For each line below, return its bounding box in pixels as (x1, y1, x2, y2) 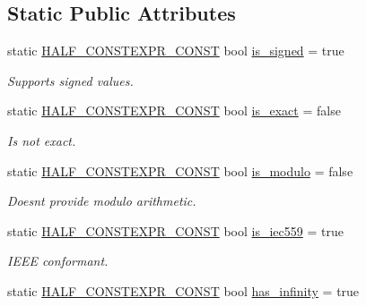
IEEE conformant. (7, 251, 109, 270)
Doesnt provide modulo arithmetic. (7, 191, 196, 210)
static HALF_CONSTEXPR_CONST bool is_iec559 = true (7, 221, 344, 240)
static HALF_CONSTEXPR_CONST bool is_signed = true (7, 41, 344, 60)
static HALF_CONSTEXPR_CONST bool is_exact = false (7, 101, 341, 120)
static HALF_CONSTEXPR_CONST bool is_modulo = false (7, 161, 353, 180)
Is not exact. (7, 131, 76, 149)
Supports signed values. (7, 71, 134, 89)
